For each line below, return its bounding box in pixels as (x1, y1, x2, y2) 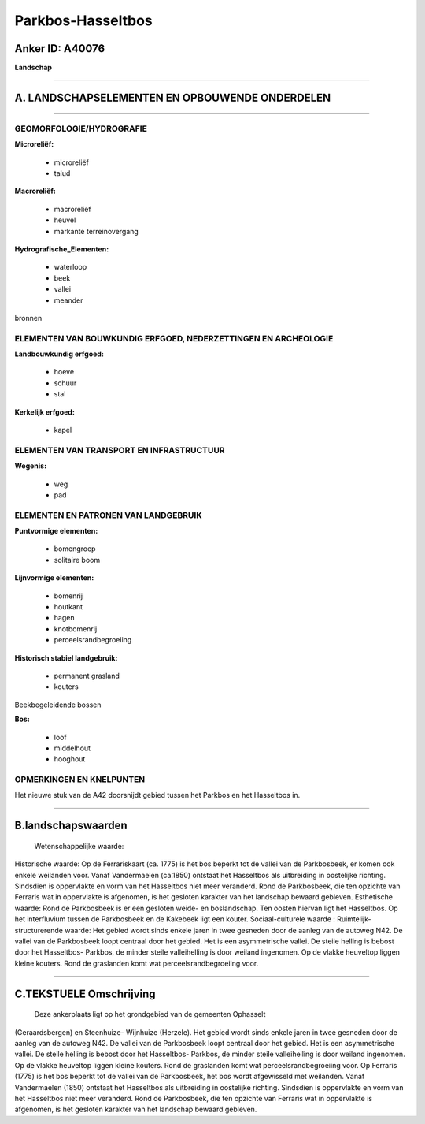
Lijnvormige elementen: (14, 573, 94, 582)
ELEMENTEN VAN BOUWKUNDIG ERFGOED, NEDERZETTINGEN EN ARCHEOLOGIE (14, 333, 334, 344)
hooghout (54, 754, 86, 764)
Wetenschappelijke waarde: (34, 841, 124, 850)
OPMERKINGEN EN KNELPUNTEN (14, 774, 146, 785)
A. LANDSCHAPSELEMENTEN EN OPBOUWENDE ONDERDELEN (14, 91, 331, 104)
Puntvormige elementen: (14, 527, 98, 536)
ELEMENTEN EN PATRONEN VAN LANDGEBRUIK (14, 509, 202, 520)
